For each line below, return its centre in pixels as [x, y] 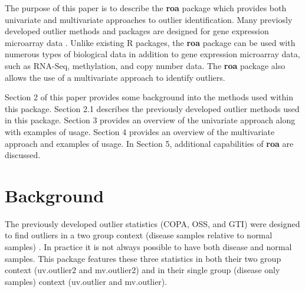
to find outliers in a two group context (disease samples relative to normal [139, 235]
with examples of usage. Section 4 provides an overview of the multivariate [140, 131]
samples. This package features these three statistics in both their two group [143, 258]
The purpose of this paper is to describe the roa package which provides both [146, 8]
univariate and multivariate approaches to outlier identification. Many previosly [149, 19]
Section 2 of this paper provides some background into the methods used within [149, 97]
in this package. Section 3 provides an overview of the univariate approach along [150, 120]
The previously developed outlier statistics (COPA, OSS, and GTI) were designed [152, 223]
